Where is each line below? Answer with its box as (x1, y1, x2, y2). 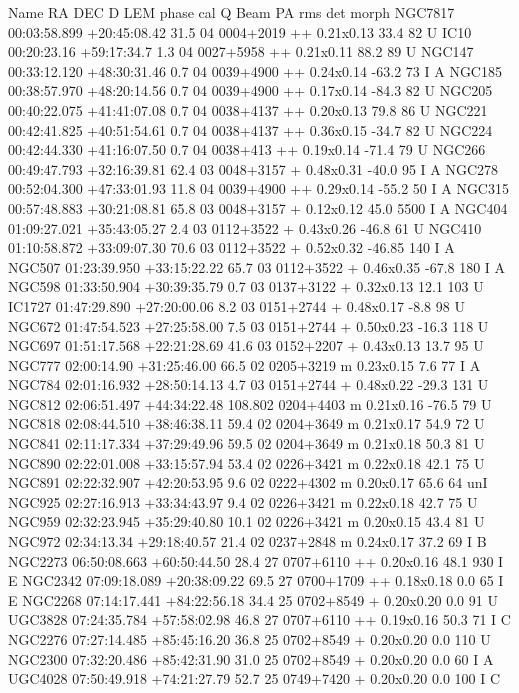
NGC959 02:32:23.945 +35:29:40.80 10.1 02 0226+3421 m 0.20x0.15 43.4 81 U (8, 511, 485, 532)
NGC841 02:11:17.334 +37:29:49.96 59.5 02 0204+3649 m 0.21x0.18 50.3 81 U (8, 433, 485, 454)
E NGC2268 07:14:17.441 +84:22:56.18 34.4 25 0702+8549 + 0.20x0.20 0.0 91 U (8, 589, 498, 610)
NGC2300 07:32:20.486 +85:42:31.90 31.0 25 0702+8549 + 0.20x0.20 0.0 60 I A (8, 648, 494, 669)
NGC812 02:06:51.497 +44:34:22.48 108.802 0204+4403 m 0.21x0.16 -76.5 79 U (8, 393, 492, 414)
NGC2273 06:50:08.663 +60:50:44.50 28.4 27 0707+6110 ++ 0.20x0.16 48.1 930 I (8, 550, 504, 571)
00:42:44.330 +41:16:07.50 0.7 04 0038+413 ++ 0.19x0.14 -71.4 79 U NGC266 (8, 139, 486, 160)
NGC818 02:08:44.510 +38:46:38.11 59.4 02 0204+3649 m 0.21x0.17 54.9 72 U (8, 413, 485, 434)
